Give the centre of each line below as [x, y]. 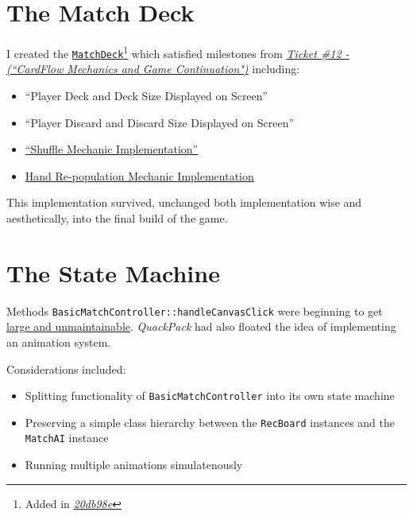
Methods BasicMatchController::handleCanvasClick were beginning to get [195, 310]
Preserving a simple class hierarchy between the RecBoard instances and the [210, 422]
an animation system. [59, 341]
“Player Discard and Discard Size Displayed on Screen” [160, 122]
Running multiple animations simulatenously [134, 465]
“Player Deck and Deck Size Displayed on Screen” [147, 96]
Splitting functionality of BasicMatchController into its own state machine [210, 396]
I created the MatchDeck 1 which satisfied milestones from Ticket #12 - [178, 52]
